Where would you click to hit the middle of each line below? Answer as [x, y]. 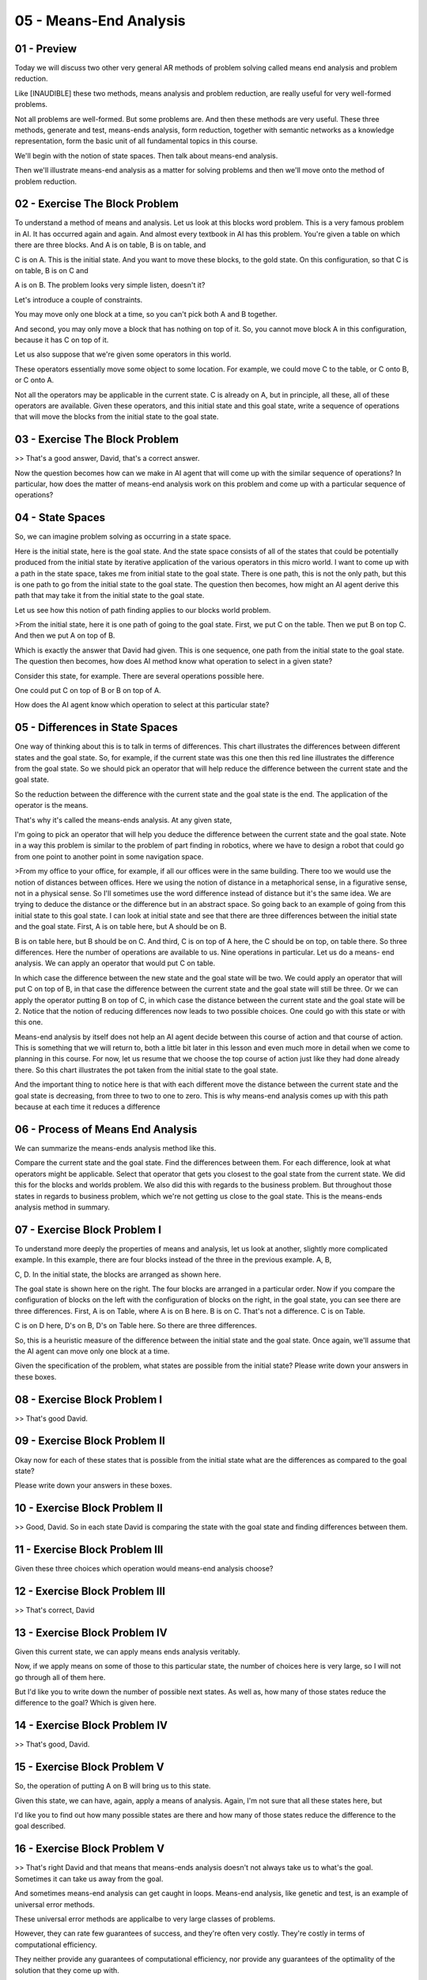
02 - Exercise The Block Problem [97, 204]
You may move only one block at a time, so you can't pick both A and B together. [146, 314]
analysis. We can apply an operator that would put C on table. [115, 963]
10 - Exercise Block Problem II [89, 1508]
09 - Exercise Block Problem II [90, 1441]
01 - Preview [46, 49]
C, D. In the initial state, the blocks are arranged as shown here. [118, 1274]
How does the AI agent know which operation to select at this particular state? [142, 705]
